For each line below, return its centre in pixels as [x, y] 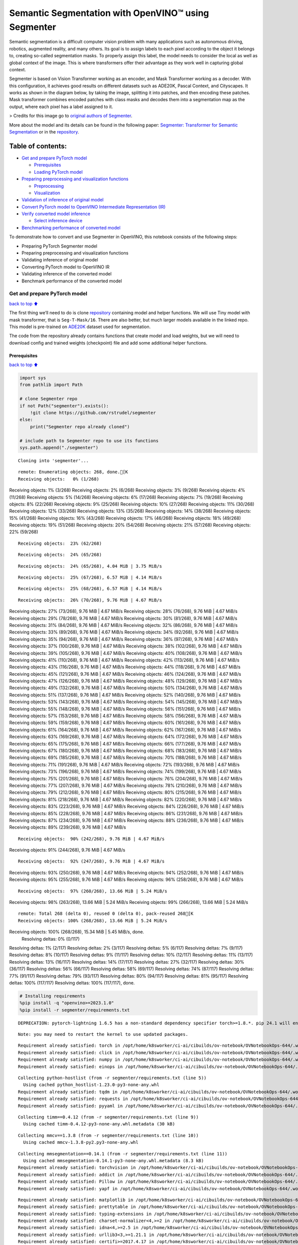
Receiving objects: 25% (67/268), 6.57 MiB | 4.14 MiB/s [90, 577]
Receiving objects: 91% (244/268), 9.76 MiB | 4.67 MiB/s [67, 850]
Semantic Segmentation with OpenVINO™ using [109, 13]
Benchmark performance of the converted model [72, 281]
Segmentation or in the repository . [44, 132]
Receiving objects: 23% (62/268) [60, 543]
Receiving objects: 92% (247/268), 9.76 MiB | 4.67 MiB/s [91, 861]
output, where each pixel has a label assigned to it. [61, 107]
